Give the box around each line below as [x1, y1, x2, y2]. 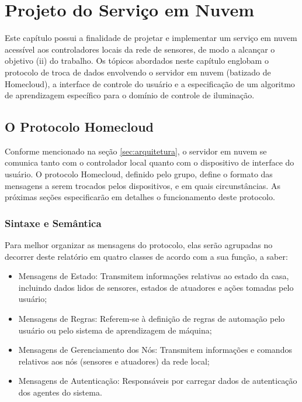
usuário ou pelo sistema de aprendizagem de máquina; [18, 324, 212, 336]
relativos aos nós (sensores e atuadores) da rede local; [18, 355, 210, 367]
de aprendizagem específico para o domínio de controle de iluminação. [5, 89, 255, 101]
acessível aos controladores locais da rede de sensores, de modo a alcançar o [5, 43, 275, 55]
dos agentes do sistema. [18, 386, 102, 398]
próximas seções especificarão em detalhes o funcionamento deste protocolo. [5, 191, 275, 203]
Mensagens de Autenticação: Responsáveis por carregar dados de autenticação [18, 374, 297, 387]
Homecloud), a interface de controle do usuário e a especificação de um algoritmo [5, 77, 295, 90]
